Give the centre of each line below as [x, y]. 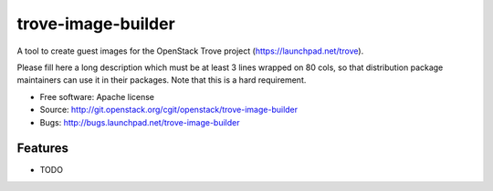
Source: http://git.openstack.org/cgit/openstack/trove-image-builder [169, 110]
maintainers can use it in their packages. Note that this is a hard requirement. [162, 80]
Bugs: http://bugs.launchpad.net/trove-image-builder [140, 122]
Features [42, 149]
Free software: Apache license [97, 96]
